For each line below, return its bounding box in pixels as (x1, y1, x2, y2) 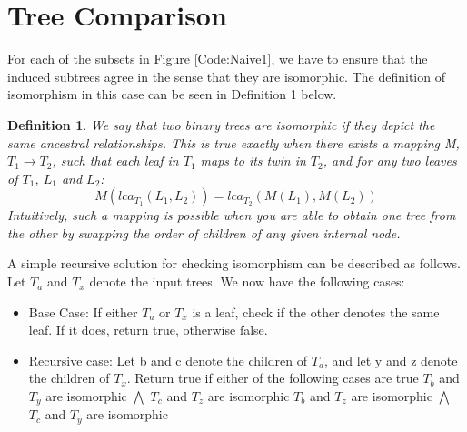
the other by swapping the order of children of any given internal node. (7, 223, 401, 242)
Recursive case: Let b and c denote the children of (28, 350, 308, 369)
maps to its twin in (200, 151, 306, 170)
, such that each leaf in (52, 151, 179, 170)
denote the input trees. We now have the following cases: (89, 272, 405, 291)
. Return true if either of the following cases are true (126, 368, 419, 387)
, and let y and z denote (323, 350, 458, 369)
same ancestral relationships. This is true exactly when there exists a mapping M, (7, 133, 460, 152)
